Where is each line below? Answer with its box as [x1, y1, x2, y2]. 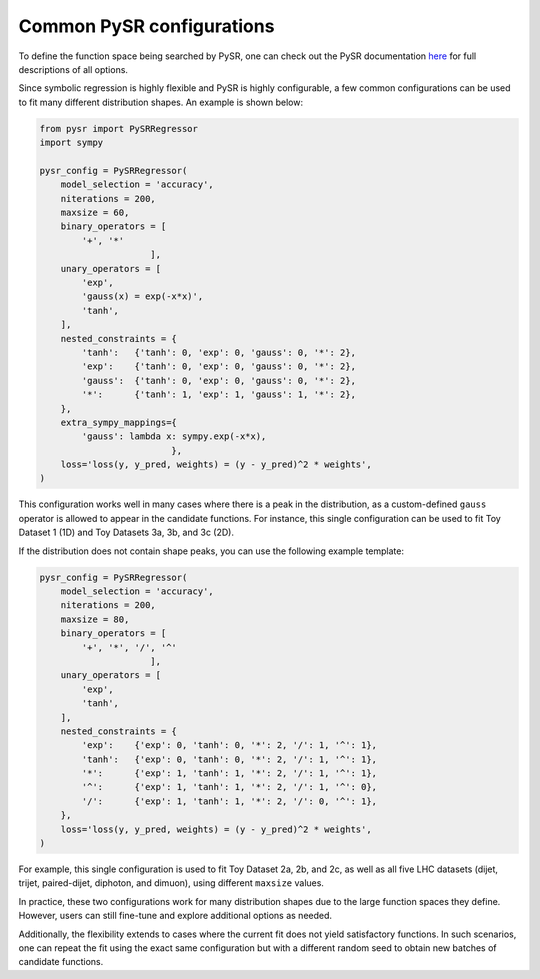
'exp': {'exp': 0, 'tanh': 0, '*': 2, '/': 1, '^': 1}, [81, 740, 378, 751]
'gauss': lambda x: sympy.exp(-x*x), [81, 431, 267, 442]
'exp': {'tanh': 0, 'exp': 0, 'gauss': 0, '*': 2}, [81, 361, 357, 372]
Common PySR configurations [18, 15, 275, 37]
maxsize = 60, [60, 207, 130, 219]
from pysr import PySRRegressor [39, 123, 199, 134]
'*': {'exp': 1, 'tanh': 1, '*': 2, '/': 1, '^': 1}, [81, 768, 378, 779]
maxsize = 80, [60, 613, 130, 625]
